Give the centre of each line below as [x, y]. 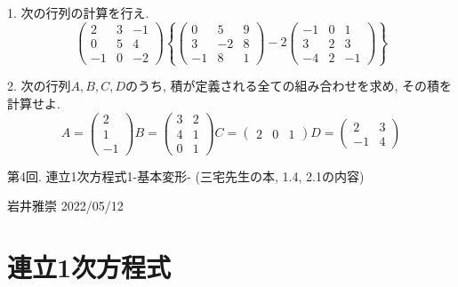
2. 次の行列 [39, 86]
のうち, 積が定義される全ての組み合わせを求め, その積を [289, 86]
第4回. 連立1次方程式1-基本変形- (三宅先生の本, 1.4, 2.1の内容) [186, 175]
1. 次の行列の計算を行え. [78, 12]
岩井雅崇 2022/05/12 [65, 206]
